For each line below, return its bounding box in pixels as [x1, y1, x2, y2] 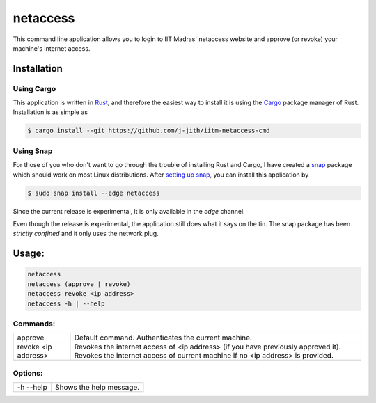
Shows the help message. [54, 383, 140, 392]
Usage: [13, 248, 45, 260]
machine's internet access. [13, 44, 91, 52]
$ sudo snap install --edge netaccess [27, 189, 160, 197]
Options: [13, 368, 43, 378]
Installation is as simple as [13, 108, 88, 116]
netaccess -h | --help [27, 299, 105, 308]
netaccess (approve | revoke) [27, 280, 131, 288]
